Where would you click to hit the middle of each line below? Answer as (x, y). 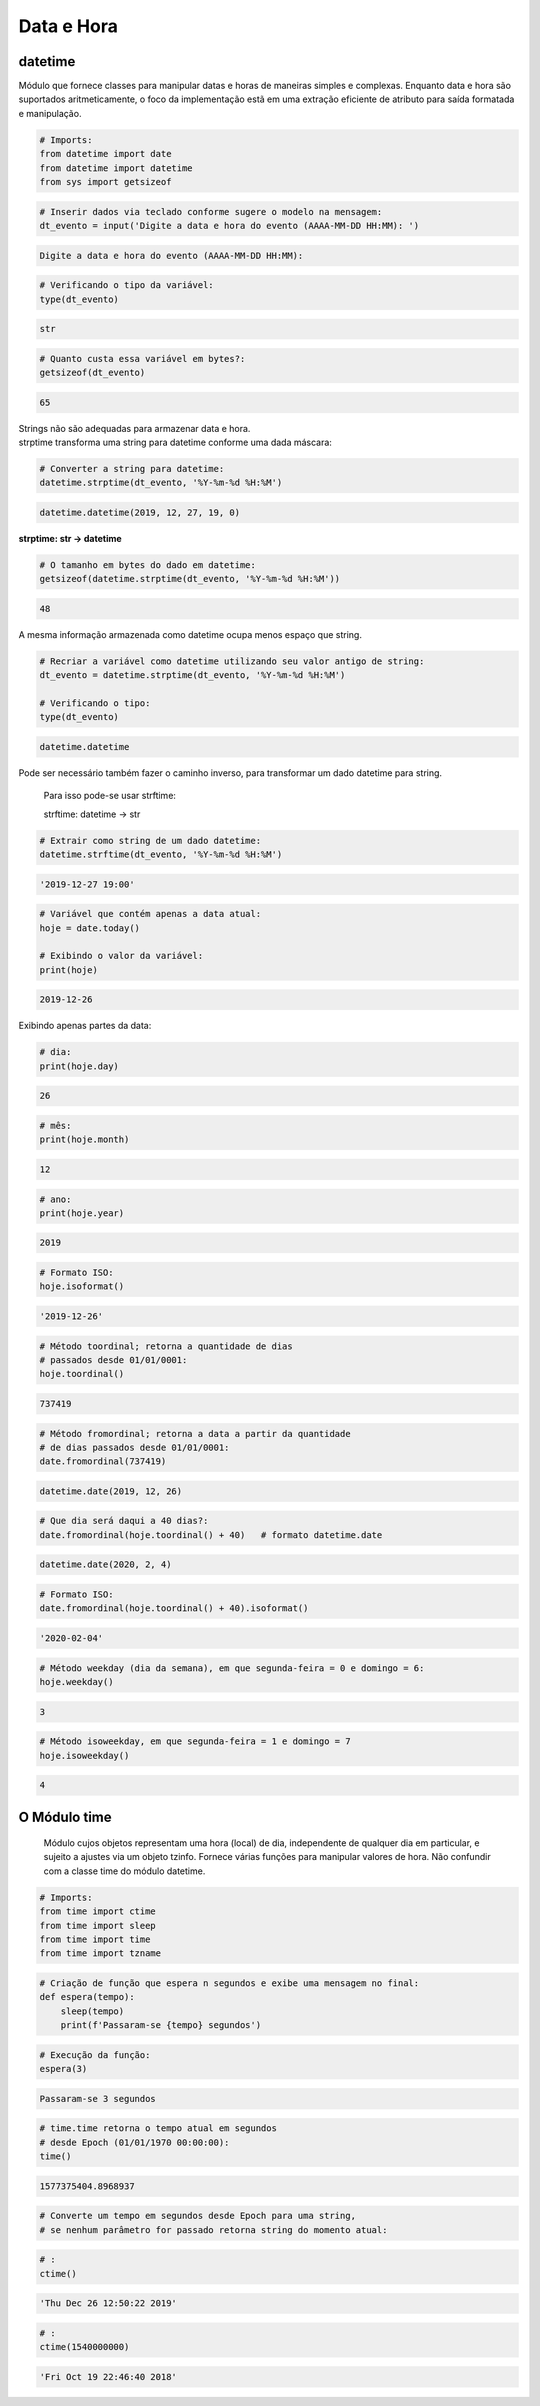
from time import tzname (100, 1953)
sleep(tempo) (92, 2011)
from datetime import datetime (116, 168)
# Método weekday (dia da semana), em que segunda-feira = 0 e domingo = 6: (232, 1668)
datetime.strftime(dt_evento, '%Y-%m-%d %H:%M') (161, 854)
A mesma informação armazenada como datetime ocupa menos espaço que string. (190, 634)
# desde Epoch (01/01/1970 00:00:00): (134, 2142)
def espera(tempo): (87, 1997)
